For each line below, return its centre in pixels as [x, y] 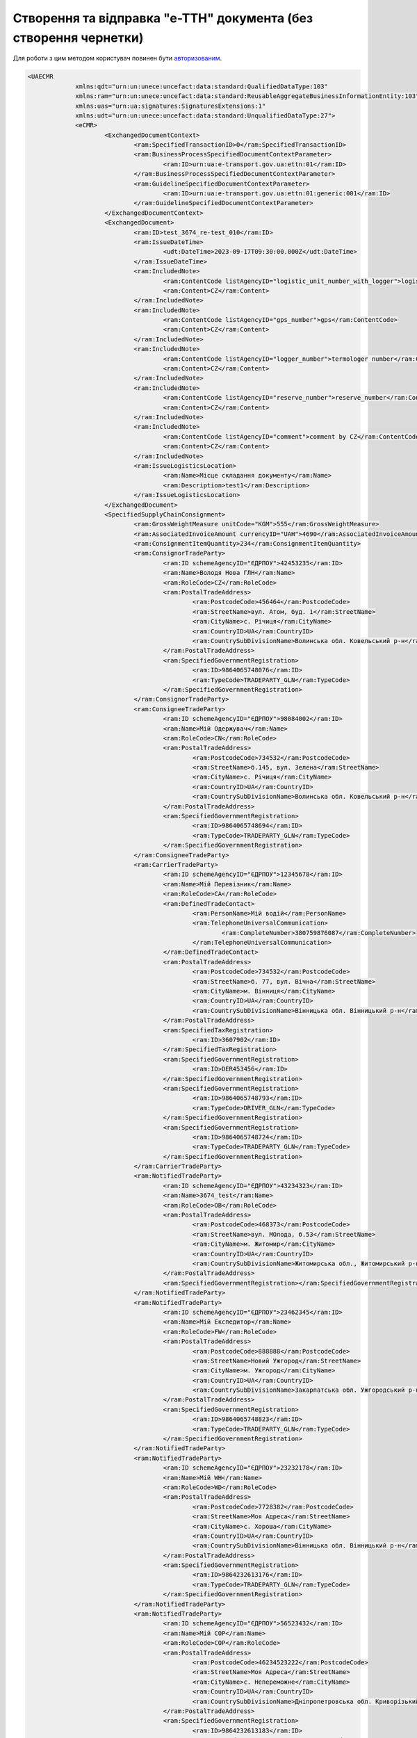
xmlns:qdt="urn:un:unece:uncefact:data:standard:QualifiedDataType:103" [202, 86]
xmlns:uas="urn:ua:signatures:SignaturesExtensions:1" [171, 106]
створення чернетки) [78, 38]
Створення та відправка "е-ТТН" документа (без [163, 18]
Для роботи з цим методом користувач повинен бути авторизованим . [117, 58]
